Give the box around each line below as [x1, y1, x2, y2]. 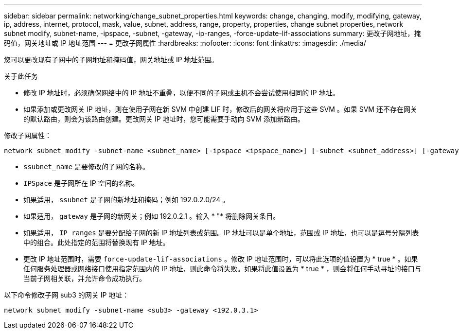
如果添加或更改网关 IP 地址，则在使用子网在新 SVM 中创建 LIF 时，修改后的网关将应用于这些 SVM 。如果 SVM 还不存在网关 [23, 105, 417, 113]
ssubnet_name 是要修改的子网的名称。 [23, 162, 150, 171]
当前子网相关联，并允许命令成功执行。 [23, 274, 146, 282]
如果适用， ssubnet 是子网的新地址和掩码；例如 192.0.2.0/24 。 [23, 195, 229, 204]
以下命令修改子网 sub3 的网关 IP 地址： [4, 291, 129, 299]
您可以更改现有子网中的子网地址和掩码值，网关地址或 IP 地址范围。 [4, 55, 218, 64]
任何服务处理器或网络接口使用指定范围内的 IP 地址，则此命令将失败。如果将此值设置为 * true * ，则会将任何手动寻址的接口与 [23, 264, 422, 273]
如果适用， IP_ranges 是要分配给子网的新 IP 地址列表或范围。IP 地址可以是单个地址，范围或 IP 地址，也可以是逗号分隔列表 [23, 228, 419, 237]
